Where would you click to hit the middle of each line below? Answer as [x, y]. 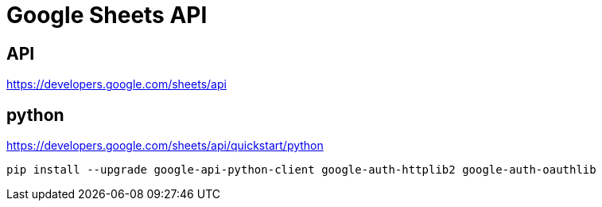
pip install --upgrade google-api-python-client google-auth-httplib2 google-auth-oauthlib [301, 170]
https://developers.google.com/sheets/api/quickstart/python [165, 146]
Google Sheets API [107, 15]
